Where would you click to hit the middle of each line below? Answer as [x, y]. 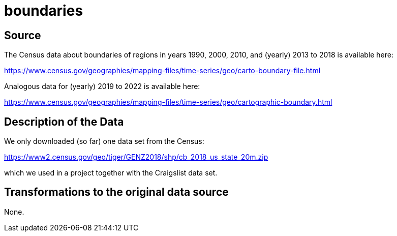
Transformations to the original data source [116, 192]
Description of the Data [64, 122]
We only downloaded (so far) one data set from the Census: [104, 141]
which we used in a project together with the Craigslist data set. [111, 173]
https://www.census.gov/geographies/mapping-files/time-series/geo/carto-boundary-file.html [162, 71]
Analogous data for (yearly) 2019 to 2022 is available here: [102, 86]
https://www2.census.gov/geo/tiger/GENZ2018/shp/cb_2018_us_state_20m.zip [136, 157]
